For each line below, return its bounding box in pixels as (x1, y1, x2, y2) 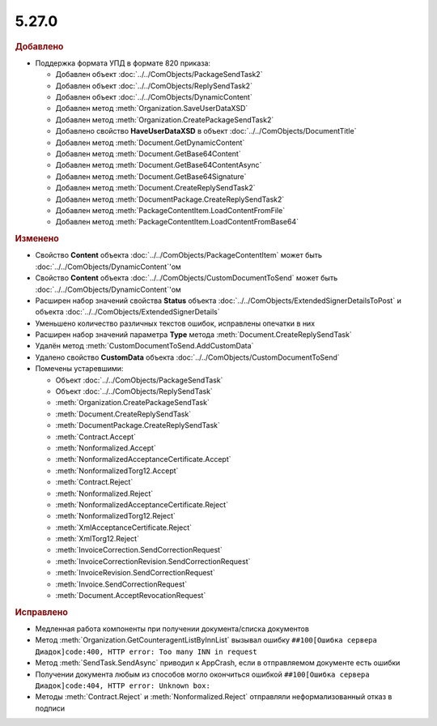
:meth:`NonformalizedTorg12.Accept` (55, 466, 179, 476)
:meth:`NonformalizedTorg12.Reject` (55, 511, 176, 521)
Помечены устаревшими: (35, 364, 124, 374)
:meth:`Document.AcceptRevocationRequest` (55, 591, 206, 600)
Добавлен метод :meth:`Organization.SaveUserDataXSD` (55, 104, 248, 113)
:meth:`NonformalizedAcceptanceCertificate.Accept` (55, 455, 231, 464)
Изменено (15, 233, 60, 245)
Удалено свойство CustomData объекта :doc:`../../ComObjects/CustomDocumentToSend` (35, 352, 340, 362)
